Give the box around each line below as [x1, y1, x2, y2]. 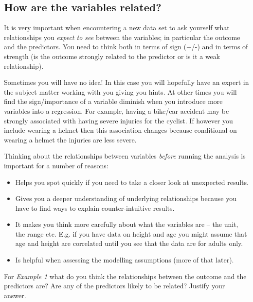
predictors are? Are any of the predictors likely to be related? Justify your [4, 281, 225, 291]
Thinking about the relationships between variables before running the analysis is [4, 151, 246, 161]
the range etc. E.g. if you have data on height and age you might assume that [15, 228, 247, 239]
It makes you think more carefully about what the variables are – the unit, [15, 219, 238, 229]
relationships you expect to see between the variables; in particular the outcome [4, 32, 240, 42]
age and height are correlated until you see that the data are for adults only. [15, 238, 243, 248]
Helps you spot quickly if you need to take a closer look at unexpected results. [15, 177, 249, 187]
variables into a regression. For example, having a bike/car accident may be [4, 105, 229, 116]
